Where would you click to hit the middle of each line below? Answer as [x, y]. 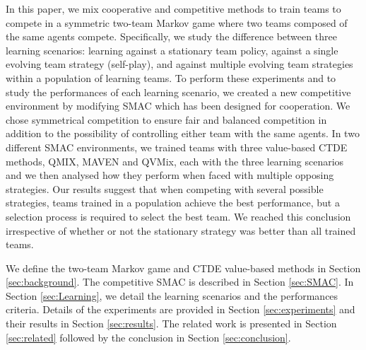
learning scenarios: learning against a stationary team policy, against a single [172, 50]
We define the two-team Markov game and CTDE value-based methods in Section [183, 268]
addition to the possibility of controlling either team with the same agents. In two [183, 133]
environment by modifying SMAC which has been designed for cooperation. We [178, 106]
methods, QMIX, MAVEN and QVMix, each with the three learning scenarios [175, 161]
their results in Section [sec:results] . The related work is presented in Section [171, 323]
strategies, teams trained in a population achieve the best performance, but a [173, 203]
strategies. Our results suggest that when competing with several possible [165, 188]
